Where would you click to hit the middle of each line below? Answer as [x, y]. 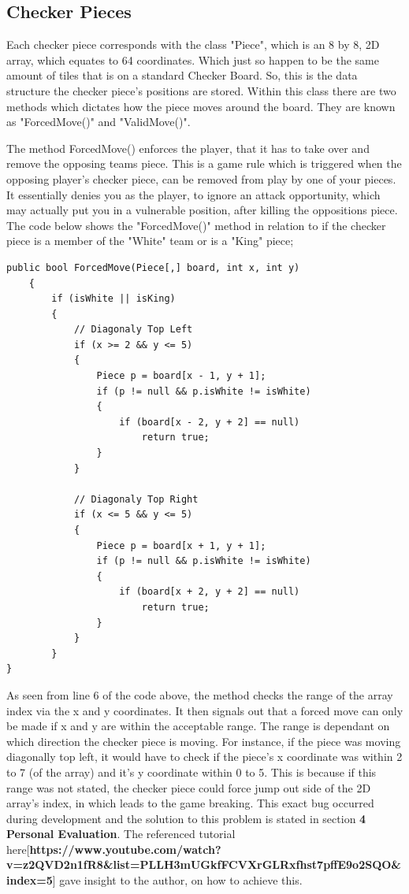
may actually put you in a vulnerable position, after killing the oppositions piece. [202, 210]
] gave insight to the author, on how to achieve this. [177, 880]
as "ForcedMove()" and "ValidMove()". [99, 122]
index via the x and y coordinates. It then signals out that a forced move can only [205, 710]
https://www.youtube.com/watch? [125, 849]
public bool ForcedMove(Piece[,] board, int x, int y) [153, 267]
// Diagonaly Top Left [133, 330]
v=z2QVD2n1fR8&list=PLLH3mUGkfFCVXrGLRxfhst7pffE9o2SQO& [204, 864]
